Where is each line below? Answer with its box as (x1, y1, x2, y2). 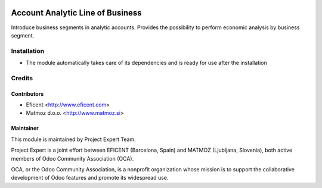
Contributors (11, 90, 44, 98)
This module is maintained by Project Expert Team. (11, 136, 137, 143)
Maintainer (11, 125, 39, 132)
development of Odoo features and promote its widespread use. (11, 174, 169, 181)
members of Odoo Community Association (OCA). (11, 155, 134, 162)
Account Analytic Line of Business (11, 8, 143, 18)
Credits (11, 74, 33, 82)
